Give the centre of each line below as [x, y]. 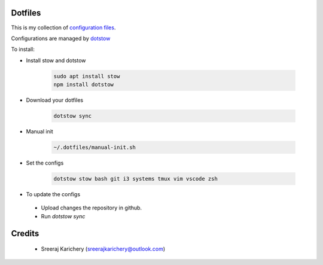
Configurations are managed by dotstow [61, 38]
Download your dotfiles [55, 100]
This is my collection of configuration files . [63, 28]
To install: [23, 49]
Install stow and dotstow [56, 60]
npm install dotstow [83, 85]
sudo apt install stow [87, 76]
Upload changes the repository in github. [92, 208]
